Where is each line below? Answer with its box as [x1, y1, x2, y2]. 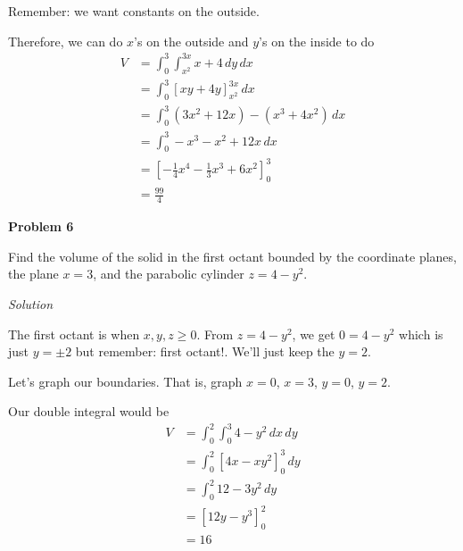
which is [399, 324, 443, 343]
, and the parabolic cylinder [93, 264, 244, 283]
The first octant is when [8, 324, 140, 343]
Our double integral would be [8, 402, 169, 421]
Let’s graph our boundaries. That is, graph [8, 372, 243, 390]
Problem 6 [8, 217, 74, 236]
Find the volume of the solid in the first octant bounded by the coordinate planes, [8, 246, 457, 265]
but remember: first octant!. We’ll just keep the [75, 342, 335, 361]
